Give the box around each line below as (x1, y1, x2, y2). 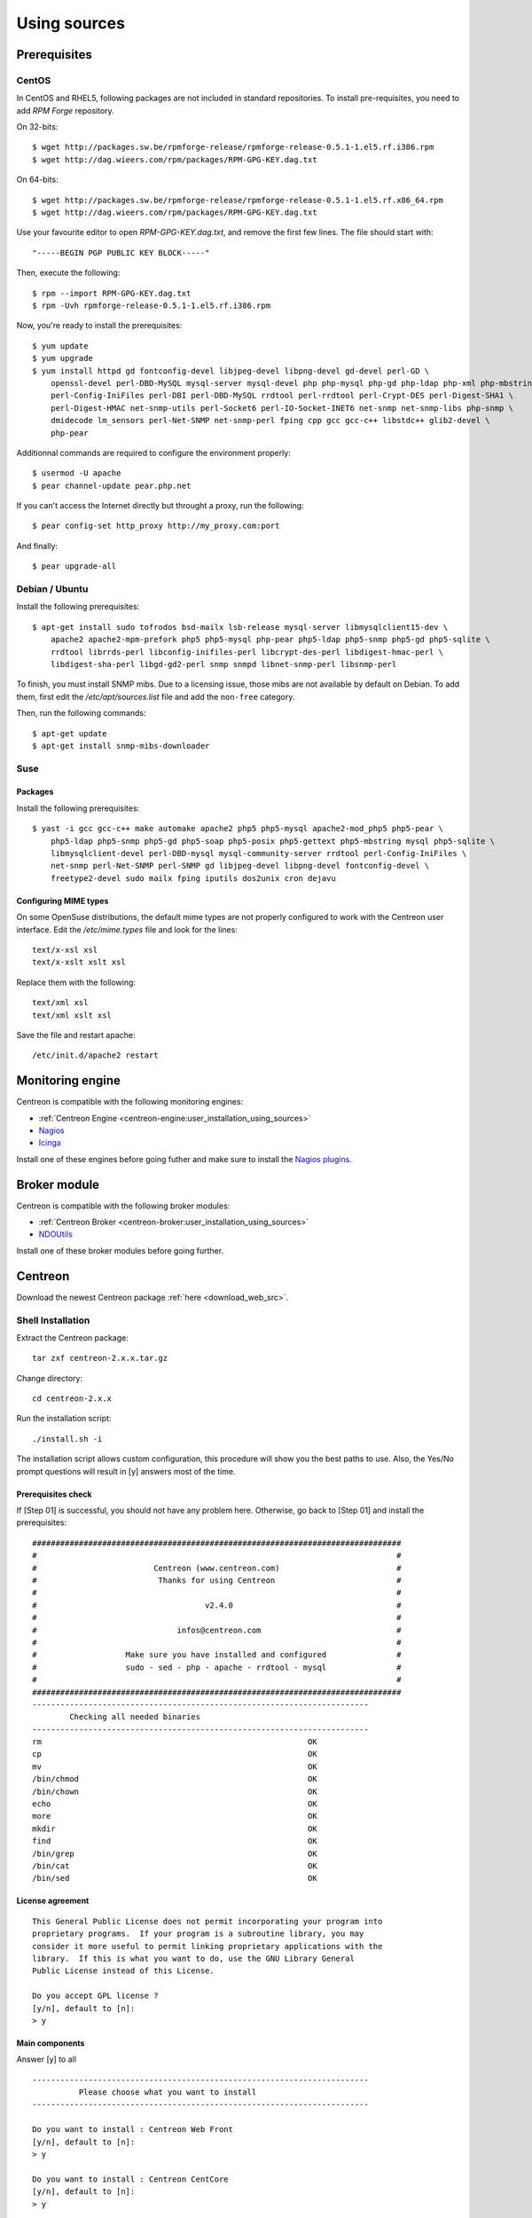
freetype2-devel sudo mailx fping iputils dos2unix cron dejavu (50, 873, 336, 883)
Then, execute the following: (16, 267, 121, 279)
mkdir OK (32, 1823, 318, 1834)
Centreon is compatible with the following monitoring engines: (16, 1097, 244, 1107)
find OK (32, 1837, 318, 1846)
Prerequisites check (16, 1489, 92, 1499)
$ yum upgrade (32, 353, 93, 364)
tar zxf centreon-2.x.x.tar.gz (32, 1353, 168, 1364)
